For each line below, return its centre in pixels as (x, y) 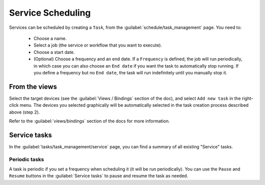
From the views (33, 86)
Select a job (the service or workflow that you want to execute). (98, 45)
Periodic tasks (26, 159)
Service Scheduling (50, 13)
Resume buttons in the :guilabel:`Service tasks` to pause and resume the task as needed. (99, 176)
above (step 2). (25, 112)
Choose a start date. (54, 52)
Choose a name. (50, 38)
